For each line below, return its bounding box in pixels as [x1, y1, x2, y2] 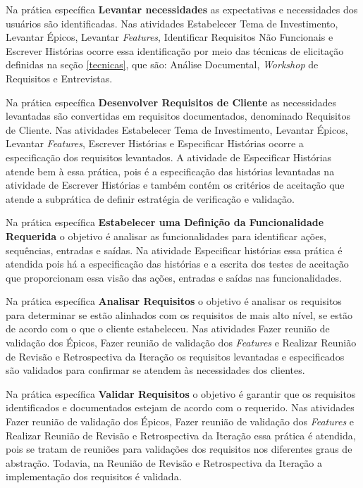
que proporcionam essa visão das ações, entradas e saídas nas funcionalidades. [6, 270, 342, 284]
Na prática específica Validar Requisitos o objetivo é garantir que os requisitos [6, 386, 356, 401]
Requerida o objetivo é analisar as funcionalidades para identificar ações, [6, 228, 326, 243]
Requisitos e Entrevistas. [6, 70, 113, 85]
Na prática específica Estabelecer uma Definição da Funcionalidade [6, 215, 324, 230]
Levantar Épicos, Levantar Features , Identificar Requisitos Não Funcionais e [6, 30, 333, 44]
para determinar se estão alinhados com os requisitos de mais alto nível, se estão [6, 307, 352, 322]
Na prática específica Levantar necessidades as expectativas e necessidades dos [6, 2, 358, 16]
